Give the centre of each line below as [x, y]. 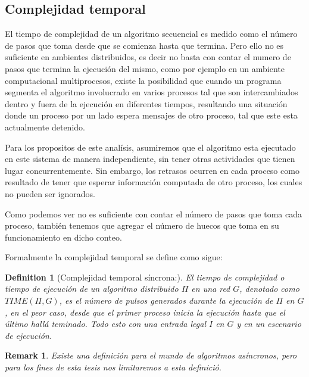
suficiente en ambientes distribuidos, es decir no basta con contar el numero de [148, 57]
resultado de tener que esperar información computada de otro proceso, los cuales [154, 182]
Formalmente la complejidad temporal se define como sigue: [114, 257]
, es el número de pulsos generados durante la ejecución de [166, 300]
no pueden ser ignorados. [50, 193]
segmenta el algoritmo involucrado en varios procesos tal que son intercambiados [152, 92]
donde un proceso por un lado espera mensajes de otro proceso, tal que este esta [151, 115]
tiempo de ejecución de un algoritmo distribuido [92, 289]
